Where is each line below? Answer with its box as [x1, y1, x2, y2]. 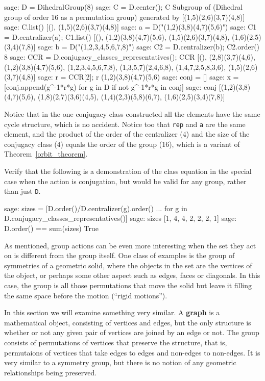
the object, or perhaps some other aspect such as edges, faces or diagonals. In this [4, 270, 260, 281]
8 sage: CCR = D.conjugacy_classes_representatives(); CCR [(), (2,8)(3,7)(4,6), [4, 51, 255, 62]
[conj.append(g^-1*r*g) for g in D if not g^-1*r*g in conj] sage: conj [4, 81, 217, 92]
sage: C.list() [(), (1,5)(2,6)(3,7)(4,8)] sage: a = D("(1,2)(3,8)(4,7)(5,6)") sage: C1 [4, 21, 257, 32]
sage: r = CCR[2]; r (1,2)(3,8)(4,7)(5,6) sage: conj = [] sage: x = [38, 71, 239, 82]
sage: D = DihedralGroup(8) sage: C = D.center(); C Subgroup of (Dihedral [4, 2, 243, 12]
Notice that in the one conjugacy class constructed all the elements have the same [4, 108, 260, 119]
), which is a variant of [169, 138, 240, 149]
